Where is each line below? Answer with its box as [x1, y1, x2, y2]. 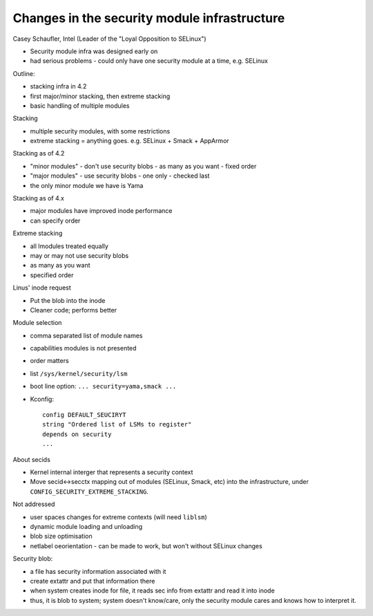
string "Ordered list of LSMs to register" [42, 420, 192, 429]
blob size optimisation [30, 532, 93, 541]
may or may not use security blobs [30, 251, 129, 259]
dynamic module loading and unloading [30, 522, 143, 530]
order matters [30, 357, 69, 365]
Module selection [12, 319, 62, 327]
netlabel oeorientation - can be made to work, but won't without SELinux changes [30, 541, 262, 550]
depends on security [42, 430, 112, 438]
